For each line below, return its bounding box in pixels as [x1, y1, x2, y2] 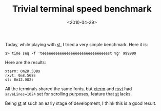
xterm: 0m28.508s [5, 69, 40, 74]
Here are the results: [5, 59, 46, 65]
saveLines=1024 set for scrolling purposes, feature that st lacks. [5, 91, 132, 96]
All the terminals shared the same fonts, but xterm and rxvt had [5, 86, 132, 92]
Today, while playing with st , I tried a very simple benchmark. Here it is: [5, 41, 148, 47]
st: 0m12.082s [5, 77, 34, 82]
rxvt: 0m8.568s [5, 73, 36, 78]
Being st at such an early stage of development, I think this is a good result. [5, 100, 157, 106]
